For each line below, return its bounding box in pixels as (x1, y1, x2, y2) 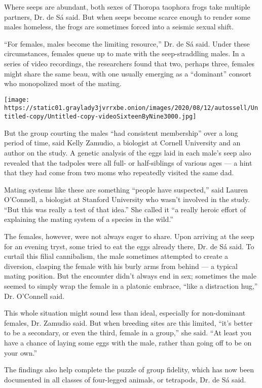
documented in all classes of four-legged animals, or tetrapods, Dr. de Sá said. (4, 374, 246, 384)
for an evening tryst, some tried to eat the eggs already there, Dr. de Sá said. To (4, 241, 254, 251)
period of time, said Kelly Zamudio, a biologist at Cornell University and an (4, 137, 241, 148)
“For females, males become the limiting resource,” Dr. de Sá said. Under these (4, 38, 250, 49)
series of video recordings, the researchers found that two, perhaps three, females (4, 58, 254, 68)
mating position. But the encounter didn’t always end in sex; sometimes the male (4, 270, 256, 281)
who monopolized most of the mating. (4, 78, 122, 89)
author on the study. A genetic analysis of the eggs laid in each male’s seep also (4, 147, 251, 158)
